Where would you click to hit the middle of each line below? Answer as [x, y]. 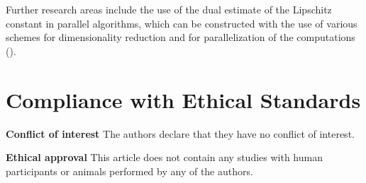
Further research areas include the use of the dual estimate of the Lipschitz [169, 9]
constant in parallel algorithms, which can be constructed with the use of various [182, 23]
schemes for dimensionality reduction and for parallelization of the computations [181, 37]
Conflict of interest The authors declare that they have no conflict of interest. [180, 133]
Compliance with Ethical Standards [183, 99]
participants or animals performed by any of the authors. [129, 171]
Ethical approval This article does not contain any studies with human [164, 157]
